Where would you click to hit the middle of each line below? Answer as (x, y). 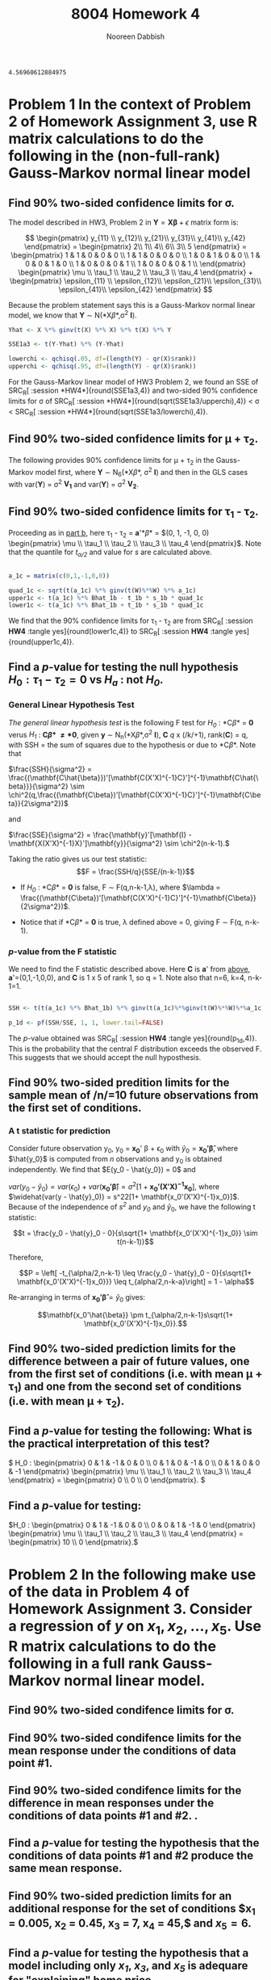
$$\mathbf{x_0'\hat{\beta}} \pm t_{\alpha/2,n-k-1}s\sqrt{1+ (135, 1314)
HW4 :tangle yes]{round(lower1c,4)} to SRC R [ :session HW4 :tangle (121, 633)
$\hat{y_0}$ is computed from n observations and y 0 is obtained (115, 1160)
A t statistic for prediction (60, 1130)
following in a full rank (84, 1663)
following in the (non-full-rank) (115, 156)
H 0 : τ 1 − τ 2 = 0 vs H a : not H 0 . (86, 681)
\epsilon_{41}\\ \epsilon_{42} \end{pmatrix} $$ (135, 289)
